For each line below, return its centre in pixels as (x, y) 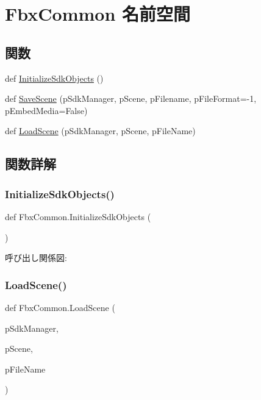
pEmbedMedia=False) (46, 110)
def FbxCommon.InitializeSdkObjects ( (78, 216)
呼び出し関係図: (36, 258)
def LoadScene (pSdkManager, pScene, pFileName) (100, 131)
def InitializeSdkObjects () (54, 78)
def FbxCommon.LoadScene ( (60, 307)
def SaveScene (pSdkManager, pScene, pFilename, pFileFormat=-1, (131, 98)
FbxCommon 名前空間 (98, 14)
